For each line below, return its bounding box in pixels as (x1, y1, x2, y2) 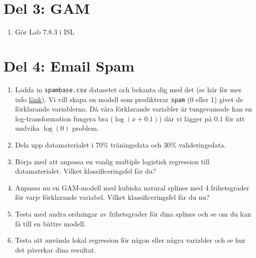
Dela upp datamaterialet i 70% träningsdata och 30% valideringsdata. (15, 139, 226, 149)
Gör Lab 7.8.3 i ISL (15, 27, 74, 37)
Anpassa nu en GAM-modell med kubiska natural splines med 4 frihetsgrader (15, 182, 250, 192)
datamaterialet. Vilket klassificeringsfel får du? (15, 166, 156, 176)
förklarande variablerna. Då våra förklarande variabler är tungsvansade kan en (15, 104, 252, 114)
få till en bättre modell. (15, 218, 86, 228)
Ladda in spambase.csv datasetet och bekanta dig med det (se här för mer (15, 84, 242, 94)
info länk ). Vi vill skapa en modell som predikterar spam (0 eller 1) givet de (15, 94, 243, 104)
